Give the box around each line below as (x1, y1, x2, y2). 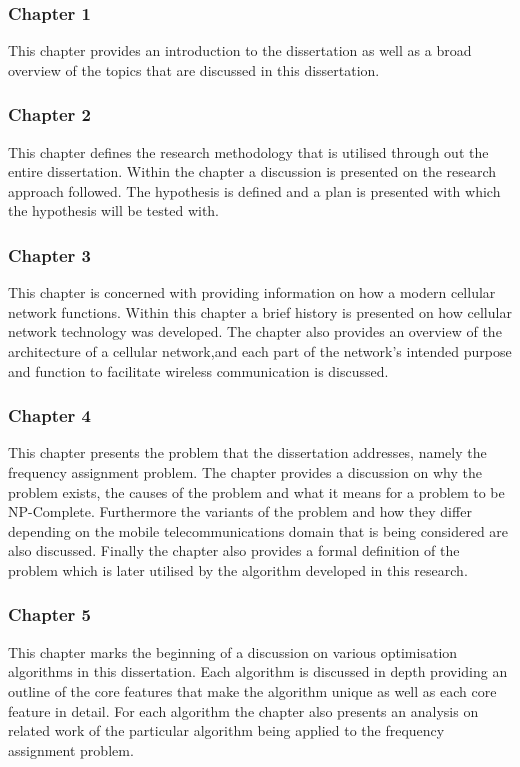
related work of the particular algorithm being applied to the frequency (8, 720, 445, 741)
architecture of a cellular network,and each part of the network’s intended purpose (8, 341, 512, 361)
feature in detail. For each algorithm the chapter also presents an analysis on (8, 700, 479, 721)
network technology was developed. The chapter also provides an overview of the (8, 321, 502, 342)
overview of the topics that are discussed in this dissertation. (8, 59, 380, 80)
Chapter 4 (8, 403, 92, 428)
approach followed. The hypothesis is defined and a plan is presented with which (8, 180, 501, 201)
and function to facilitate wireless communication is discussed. (8, 360, 389, 381)
